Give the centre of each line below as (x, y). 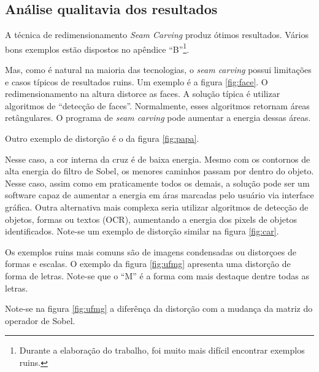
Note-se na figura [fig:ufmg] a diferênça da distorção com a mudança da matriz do (159, 308)
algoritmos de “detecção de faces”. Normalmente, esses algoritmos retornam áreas (157, 105)
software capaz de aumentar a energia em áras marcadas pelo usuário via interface (159, 195)
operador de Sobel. (40, 320)
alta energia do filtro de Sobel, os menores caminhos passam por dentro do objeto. (159, 171)
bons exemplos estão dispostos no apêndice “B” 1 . (97, 48)
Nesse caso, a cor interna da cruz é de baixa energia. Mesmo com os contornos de (158, 159)
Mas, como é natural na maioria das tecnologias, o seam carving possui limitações (158, 70)
